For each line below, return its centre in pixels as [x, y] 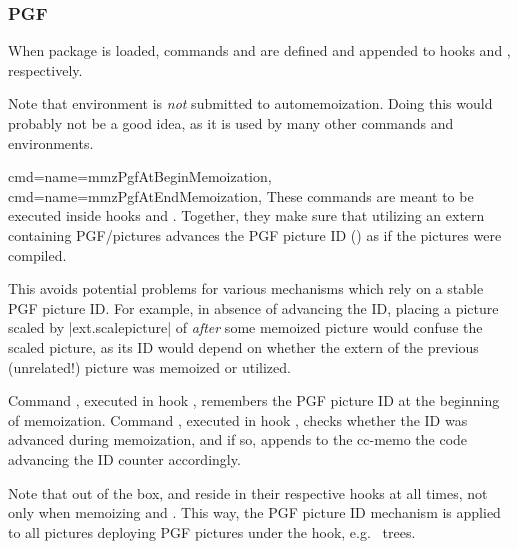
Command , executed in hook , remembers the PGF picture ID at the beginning [254, 400]
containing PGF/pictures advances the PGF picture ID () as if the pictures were [255, 234]
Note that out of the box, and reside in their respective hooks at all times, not [248, 492]
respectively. [45, 69]
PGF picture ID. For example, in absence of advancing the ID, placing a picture [253, 307]
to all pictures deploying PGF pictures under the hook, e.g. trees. [212, 531]
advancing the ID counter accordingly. [124, 458]
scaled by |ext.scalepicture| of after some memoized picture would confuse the [245, 327]
